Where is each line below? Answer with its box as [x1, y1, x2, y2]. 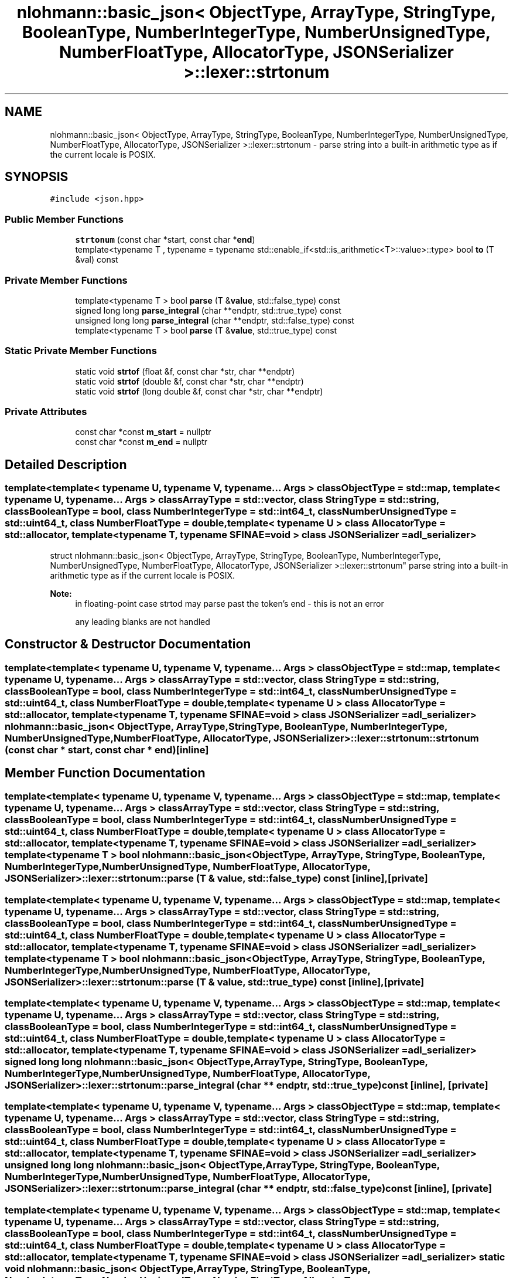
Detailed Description [5, 457, 127, 472]
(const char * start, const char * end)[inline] [5, 743, 209, 756]
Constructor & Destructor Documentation [5, 637, 251, 652]
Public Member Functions [5, 213, 124, 225]
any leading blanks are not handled [75, 616, 210, 627]
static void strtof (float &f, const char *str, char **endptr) [75, 366, 295, 376]
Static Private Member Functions [5, 345, 157, 357]
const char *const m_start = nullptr [75, 427, 211, 437]
